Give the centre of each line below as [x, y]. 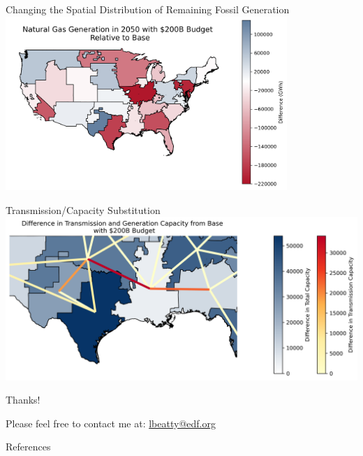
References [28, 447]
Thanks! [23, 400]
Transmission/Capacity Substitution [83, 209]
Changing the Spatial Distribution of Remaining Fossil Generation [148, 9]
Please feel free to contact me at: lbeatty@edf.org [111, 423]
